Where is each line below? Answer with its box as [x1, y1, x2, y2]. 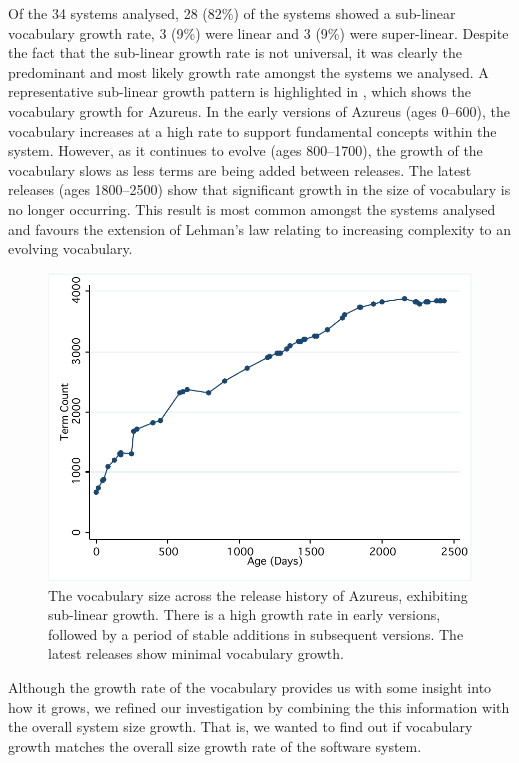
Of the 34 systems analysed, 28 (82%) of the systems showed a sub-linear [8, 3, 456, 23]
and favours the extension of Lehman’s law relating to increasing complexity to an [8, 218, 512, 239]
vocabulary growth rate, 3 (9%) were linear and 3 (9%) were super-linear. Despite [8, 22, 509, 43]
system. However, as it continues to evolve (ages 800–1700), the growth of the [8, 140, 483, 161]
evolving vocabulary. [8, 238, 133, 259]
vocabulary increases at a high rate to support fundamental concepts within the [8, 120, 497, 141]
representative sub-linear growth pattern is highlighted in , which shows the [8, 81, 471, 102]
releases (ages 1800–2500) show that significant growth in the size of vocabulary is [8, 179, 511, 200]
